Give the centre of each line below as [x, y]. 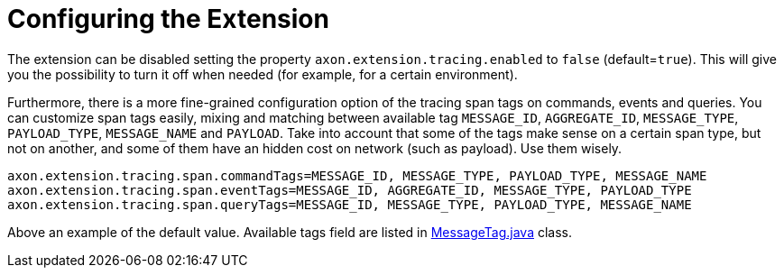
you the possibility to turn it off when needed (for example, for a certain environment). [263, 74]
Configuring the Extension [168, 19]
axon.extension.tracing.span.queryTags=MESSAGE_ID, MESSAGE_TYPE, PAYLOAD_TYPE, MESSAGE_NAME [350, 204]
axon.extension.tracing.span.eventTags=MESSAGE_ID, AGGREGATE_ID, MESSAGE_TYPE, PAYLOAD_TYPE [350, 190]
